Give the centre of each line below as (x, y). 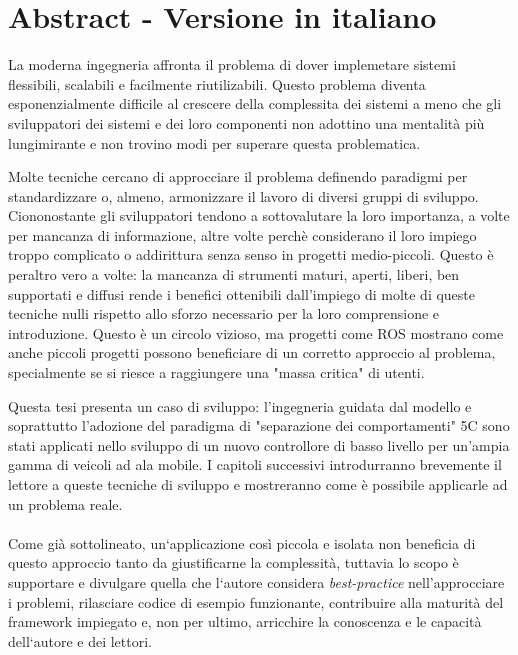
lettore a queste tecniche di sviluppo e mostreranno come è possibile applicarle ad (258, 484)
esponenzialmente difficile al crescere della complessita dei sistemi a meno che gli (255, 103)
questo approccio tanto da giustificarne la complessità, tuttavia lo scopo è (233, 562)
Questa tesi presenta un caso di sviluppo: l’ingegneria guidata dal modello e (240, 405)
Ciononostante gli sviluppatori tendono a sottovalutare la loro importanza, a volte (259, 215)
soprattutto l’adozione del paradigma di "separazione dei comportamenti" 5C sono (259, 425)
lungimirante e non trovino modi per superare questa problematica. (214, 142)
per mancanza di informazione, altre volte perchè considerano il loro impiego (242, 234)
